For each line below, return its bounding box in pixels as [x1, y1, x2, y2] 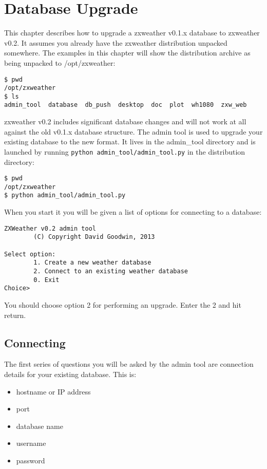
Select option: [4, 250, 56, 258]
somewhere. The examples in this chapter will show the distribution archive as [4, 47, 251, 58]
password [16, 455, 45, 465]
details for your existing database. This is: [4, 368, 137, 379]
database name [16, 420, 63, 431]
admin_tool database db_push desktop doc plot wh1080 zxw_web [4, 101, 247, 109]
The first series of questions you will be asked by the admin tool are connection [4, 359, 254, 369]
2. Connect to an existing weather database [33, 268, 188, 275]
